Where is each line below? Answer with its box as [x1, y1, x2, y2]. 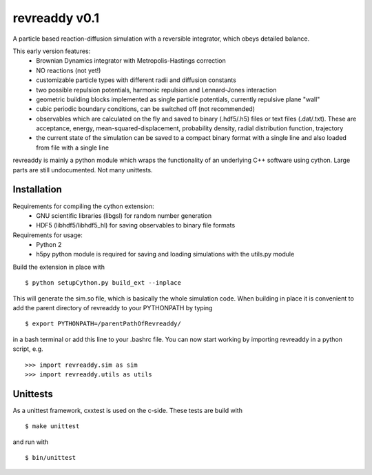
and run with [12, 438, 49, 446]
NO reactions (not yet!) [36, 66, 101, 74]
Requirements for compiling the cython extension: [12, 202, 154, 210]
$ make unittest [25, 423, 80, 430]
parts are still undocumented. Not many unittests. [12, 165, 153, 174]
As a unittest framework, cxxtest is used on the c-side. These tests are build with [12, 406, 242, 414]
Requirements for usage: [12, 231, 83, 239]
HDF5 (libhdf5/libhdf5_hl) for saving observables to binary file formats [36, 221, 236, 230]
